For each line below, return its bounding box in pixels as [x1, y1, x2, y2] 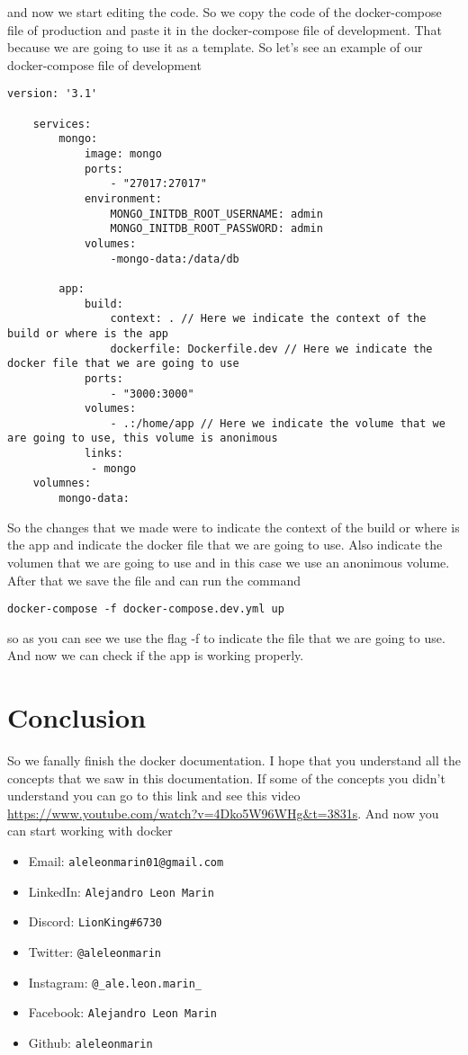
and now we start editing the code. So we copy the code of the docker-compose [7, 3, 442, 21]
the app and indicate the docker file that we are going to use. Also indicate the [7, 535, 443, 554]
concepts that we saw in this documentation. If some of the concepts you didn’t [7, 768, 445, 787]
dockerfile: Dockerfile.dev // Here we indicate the [110, 342, 433, 355]
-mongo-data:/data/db [110, 252, 239, 265]
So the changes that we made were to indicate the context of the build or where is [7, 517, 460, 536]
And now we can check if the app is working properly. [7, 646, 304, 665]
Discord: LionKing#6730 [28, 912, 163, 931]
